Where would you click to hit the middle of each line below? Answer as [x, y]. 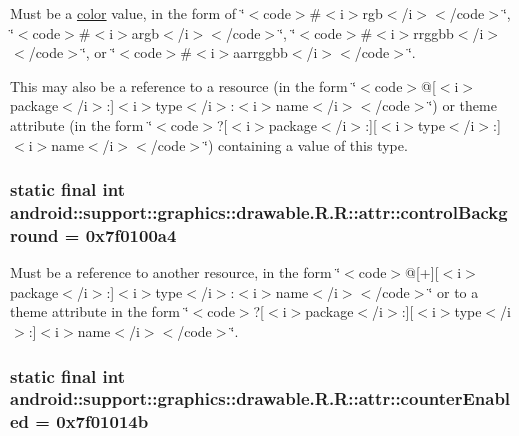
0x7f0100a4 [131, 234]
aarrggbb [260, 52]
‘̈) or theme [462, 105]
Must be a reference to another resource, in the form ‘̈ [175, 272]
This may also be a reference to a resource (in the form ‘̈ [183, 85]
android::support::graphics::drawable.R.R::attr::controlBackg [259, 212]
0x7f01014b [102, 421]
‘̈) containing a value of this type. [306, 144]
